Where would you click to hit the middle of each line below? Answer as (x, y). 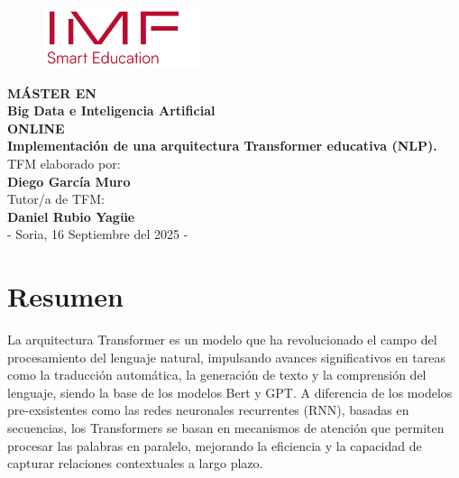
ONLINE (36, 128)
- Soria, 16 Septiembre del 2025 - (98, 234)
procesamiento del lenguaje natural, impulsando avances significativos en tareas (226, 357)
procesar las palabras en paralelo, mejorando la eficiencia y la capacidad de (215, 445)
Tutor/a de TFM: (56, 199)
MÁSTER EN (52, 92)
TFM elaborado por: (64, 163)
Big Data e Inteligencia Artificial (111, 110)
